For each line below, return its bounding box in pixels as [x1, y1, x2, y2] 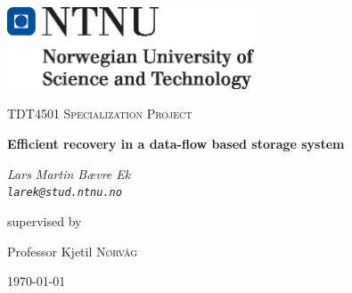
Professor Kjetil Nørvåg [7, 241, 137, 260]
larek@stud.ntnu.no [7, 186, 122, 199]
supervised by [7, 211, 82, 230]
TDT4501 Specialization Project [7, 104, 192, 123]
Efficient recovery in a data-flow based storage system [7, 134, 345, 153]
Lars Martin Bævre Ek [7, 164, 131, 183]
